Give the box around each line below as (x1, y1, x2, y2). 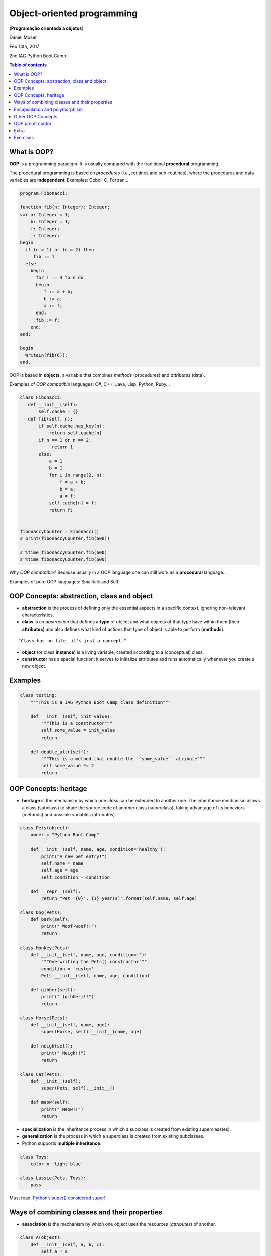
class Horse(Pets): (20, 1015, 68, 1021)
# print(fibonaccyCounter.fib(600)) (20, 536, 110, 541)
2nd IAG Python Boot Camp (9, 53, 66, 59)
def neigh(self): (30, 1043, 73, 1049)
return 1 (51, 444, 73, 450)
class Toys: (20, 1154, 50, 1160)
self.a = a (41, 1248, 68, 1254)
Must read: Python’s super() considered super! (9, 1195, 106, 1201)
